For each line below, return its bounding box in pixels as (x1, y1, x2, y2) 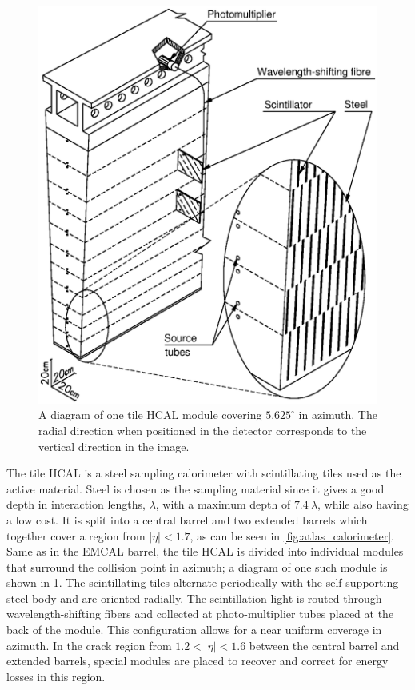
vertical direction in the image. (38, 437, 190, 454)
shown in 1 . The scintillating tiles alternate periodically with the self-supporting (6, 574, 399, 591)
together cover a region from (6, 527, 146, 544)
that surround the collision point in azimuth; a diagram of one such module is (6, 558, 388, 575)
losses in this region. (6, 668, 106, 684)
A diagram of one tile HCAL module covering (38, 406, 262, 423)
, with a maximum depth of (155, 496, 291, 513)
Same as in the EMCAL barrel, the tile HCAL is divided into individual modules (6, 543, 404, 560)
